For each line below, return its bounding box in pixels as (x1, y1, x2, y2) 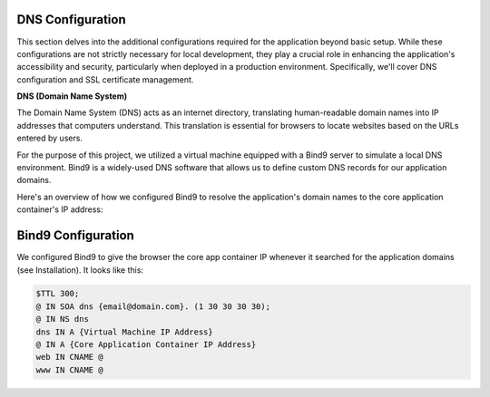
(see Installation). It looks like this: (16, 264, 144, 276)
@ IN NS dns (35, 314, 90, 324)
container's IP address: (16, 204, 103, 215)
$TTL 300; (35, 288, 80, 299)
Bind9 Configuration (16, 228, 135, 244)
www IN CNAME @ (35, 364, 103, 375)
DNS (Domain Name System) (16, 91, 128, 102)
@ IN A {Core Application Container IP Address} (35, 340, 257, 350)
